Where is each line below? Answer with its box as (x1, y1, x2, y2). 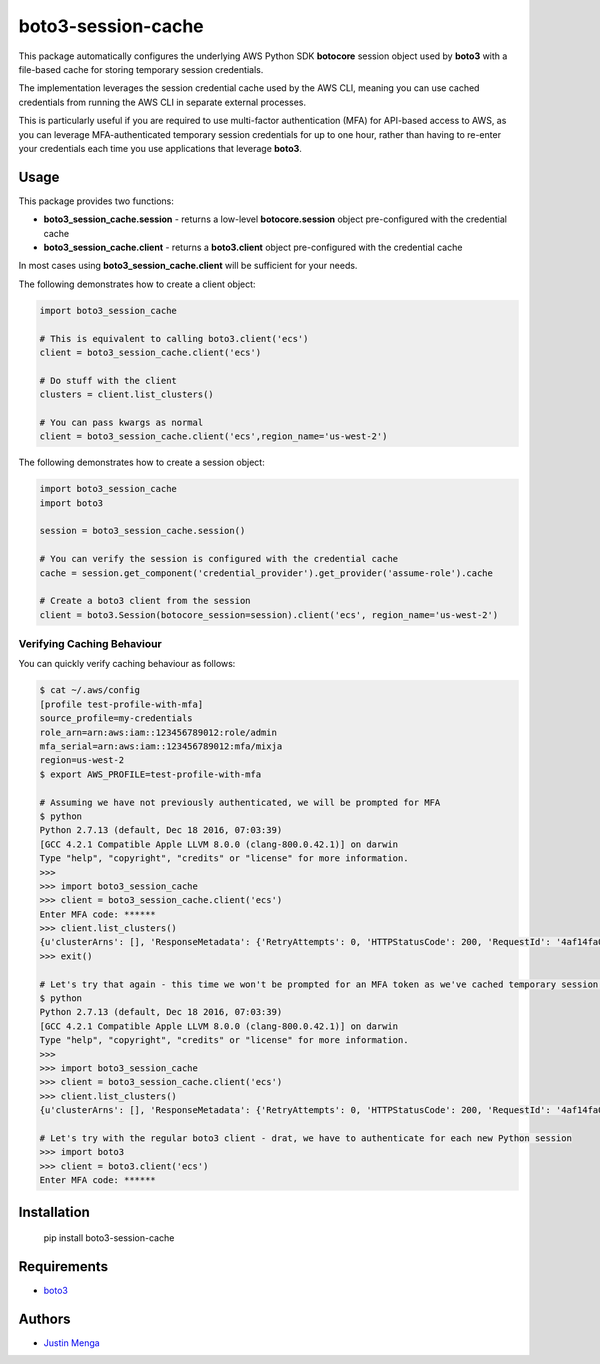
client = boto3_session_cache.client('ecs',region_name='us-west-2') (39, 431, 388, 442)
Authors (18, 1310, 71, 1327)
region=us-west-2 (39, 755, 125, 766)
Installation (18, 1203, 90, 1220)
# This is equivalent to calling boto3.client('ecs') (39, 333, 309, 344)
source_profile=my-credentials (39, 713, 194, 724)
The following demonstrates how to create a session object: (18, 456, 265, 469)
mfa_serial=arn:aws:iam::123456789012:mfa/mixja (39, 741, 283, 752)
